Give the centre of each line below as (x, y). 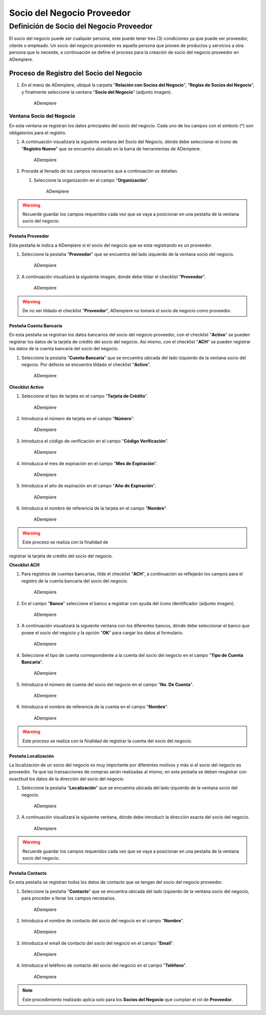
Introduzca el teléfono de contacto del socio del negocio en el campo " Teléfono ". (104, 965)
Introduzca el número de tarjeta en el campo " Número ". (78, 418)
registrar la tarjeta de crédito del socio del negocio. (61, 556)
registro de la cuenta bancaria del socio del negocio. (75, 581)
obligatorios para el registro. (38, 133)
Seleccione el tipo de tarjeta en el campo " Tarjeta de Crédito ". (85, 396)
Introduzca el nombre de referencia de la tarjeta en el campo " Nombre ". (94, 508)
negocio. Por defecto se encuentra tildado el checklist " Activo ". (86, 364)
